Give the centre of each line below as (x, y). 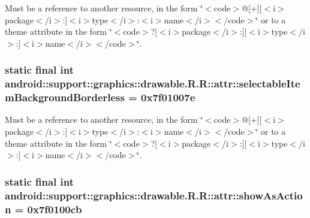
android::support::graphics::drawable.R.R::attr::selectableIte (153, 84)
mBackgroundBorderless (65, 97)
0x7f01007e (168, 97)
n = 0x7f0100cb (43, 209)
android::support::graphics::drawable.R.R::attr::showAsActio (154, 195)
